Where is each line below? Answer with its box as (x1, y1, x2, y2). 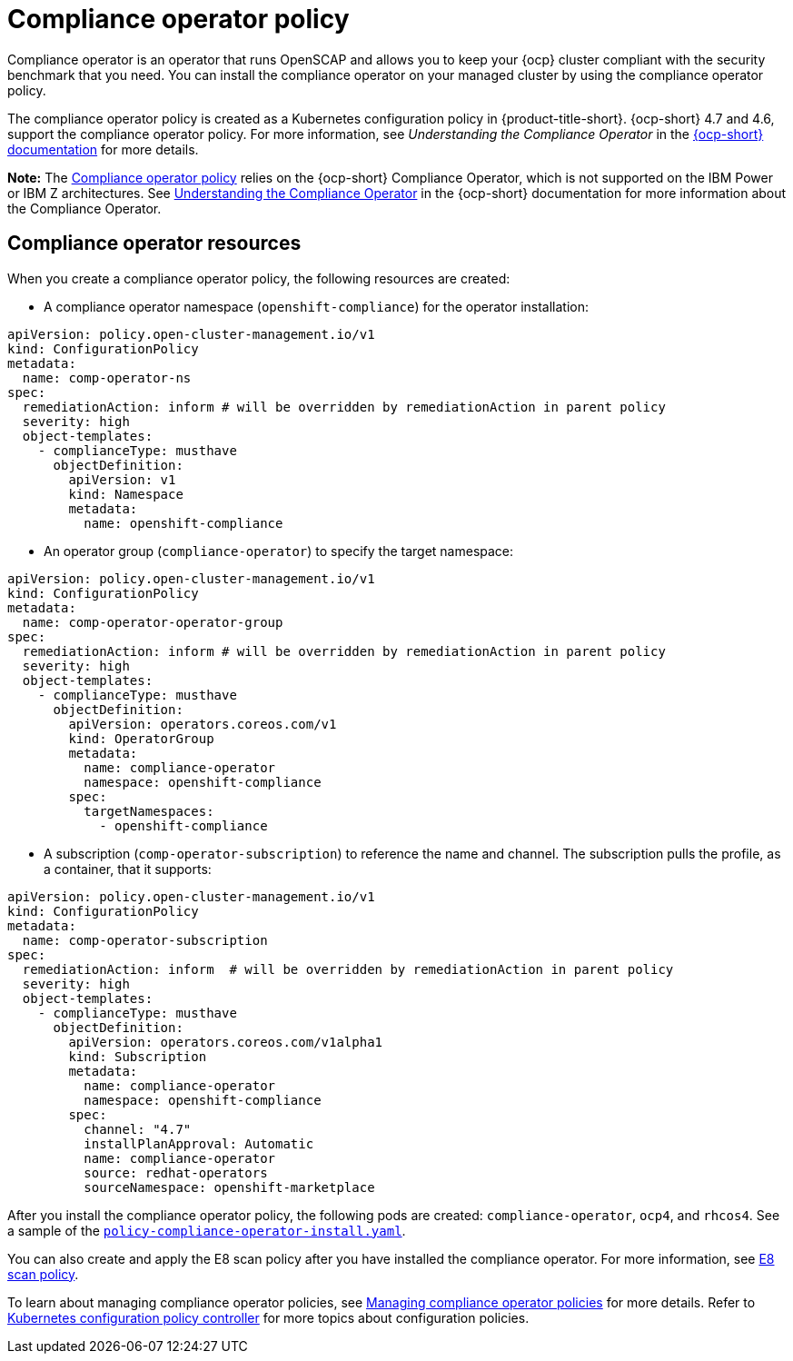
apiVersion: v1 (68, 472, 176, 487)
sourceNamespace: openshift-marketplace (84, 1179, 375, 1195)
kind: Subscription (68, 1048, 207, 1064)
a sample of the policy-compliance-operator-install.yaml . (7, 1222, 406, 1238)
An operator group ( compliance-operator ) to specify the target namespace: (44, 542, 514, 559)
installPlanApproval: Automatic (84, 1136, 314, 1151)
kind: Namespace (68, 486, 183, 502)
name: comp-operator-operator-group (22, 614, 283, 630)
